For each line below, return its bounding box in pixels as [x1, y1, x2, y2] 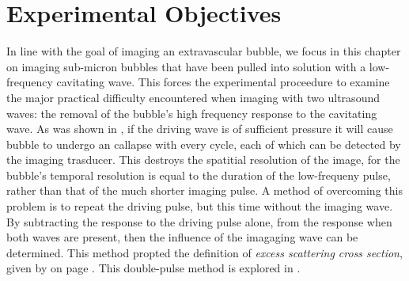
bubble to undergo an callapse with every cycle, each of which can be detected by [6, 135, 401, 152]
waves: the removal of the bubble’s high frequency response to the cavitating [6, 104, 377, 121]
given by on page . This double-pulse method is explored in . [6, 260, 301, 276]
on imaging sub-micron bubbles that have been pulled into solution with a [6, 58, 366, 74]
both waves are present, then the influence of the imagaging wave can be [6, 229, 358, 245]
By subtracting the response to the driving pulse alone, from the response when [6, 213, 392, 230]
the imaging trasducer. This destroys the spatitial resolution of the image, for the [6, 151, 400, 168]
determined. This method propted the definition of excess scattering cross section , [6, 244, 403, 260]
